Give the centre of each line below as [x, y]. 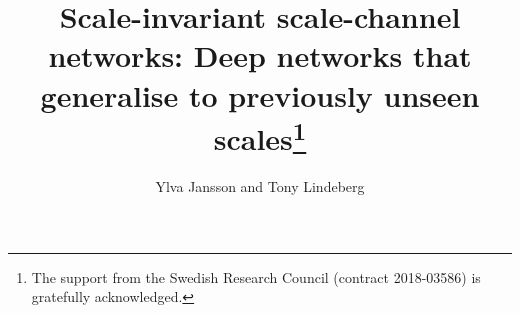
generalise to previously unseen [260, 94]
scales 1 [260, 136]
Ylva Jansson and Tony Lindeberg [260, 186]
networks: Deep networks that [260, 55]
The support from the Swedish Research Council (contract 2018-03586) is [256, 276]
